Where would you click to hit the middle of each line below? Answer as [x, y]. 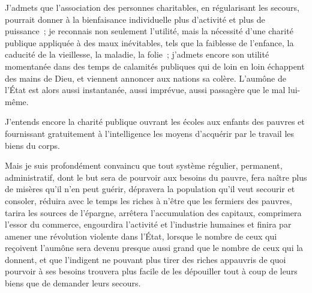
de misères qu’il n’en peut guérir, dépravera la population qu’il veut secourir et [150, 189]
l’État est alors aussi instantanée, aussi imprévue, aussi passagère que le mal [145, 90]
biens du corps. [32, 145]
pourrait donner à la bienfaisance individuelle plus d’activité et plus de [135, 19]
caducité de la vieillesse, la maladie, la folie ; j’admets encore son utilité [137, 54]
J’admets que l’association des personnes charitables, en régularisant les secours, [152, 7]
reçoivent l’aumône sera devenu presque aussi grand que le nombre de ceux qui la [154, 248]
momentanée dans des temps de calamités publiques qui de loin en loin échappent [155, 66]
